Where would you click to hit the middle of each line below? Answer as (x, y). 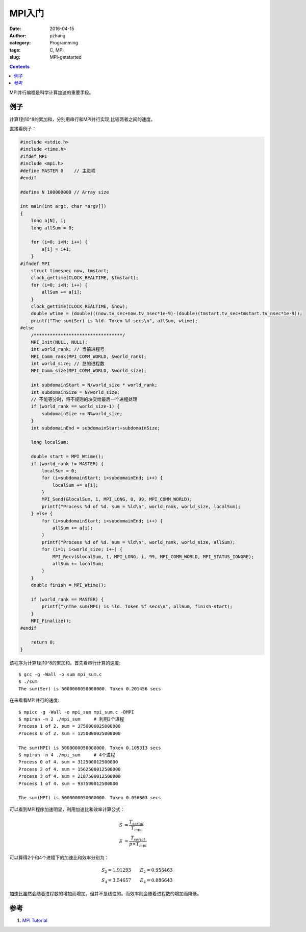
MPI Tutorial (35, 921)
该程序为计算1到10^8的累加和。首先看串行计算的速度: (65, 663)
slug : (15, 57)
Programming (64, 43)
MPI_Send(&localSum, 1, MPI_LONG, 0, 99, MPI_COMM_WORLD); (117, 499)
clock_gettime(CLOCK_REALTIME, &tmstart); (85, 278)
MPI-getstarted (66, 57)
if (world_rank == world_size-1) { (75, 407)
